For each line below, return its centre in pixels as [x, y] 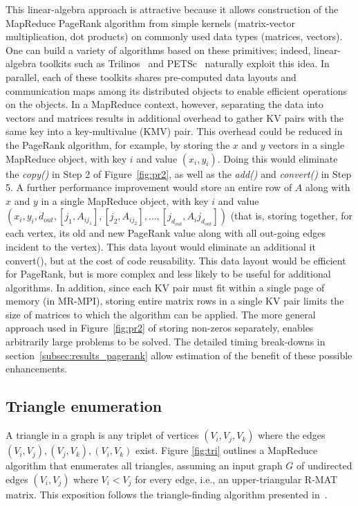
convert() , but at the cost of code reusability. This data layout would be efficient [176, 260]
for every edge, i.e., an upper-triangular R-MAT [236, 479]
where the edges [292, 435]
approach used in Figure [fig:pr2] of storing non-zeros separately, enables [160, 328]
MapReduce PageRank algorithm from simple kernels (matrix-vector [150, 22]
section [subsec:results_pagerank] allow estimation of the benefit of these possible [179, 355]
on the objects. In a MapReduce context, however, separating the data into [164, 104]
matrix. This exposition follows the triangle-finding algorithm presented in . [167, 494]
